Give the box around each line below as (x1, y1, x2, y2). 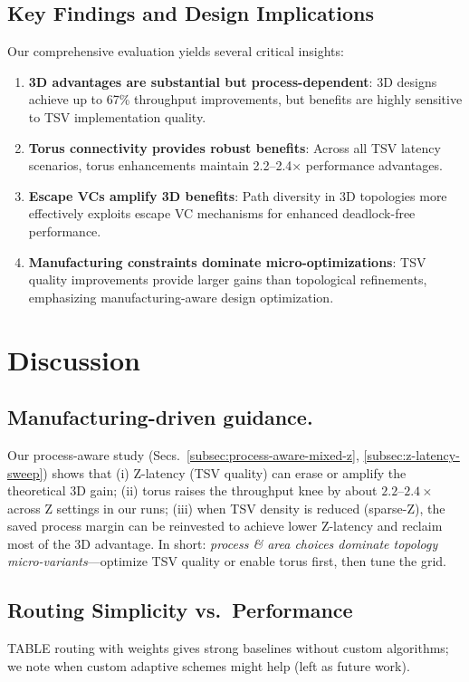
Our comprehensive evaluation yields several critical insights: (7, 42, 344, 61)
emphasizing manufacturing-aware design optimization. (28, 287, 334, 306)
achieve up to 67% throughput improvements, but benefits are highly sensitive (28, 90, 463, 109)
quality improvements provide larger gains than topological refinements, (28, 270, 427, 289)
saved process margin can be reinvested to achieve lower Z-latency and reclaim (7, 516, 443, 535)
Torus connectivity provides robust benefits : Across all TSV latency (28, 138, 441, 157)
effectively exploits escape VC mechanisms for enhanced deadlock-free (28, 204, 416, 223)
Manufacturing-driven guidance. (7, 403, 313, 431)
